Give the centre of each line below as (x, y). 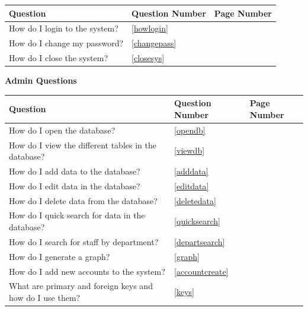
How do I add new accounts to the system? (87, 271)
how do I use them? (45, 298)
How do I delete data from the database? (83, 200)
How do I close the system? (59, 58)
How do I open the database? (62, 130)
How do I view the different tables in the (83, 145)
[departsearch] (200, 241)
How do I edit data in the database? (75, 185)
